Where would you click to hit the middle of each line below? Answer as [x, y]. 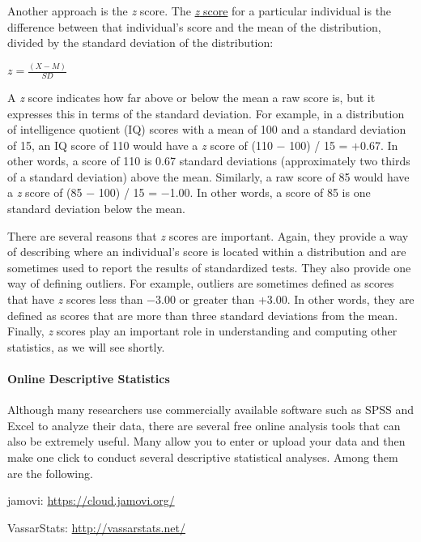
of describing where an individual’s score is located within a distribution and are [207, 252]
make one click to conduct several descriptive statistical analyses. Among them [203, 457]
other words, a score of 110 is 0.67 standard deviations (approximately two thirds [209, 161]
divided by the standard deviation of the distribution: [140, 43]
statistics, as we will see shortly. [86, 346]
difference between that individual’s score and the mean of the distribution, [194, 26]
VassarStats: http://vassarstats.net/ [96, 527]
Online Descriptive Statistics [89, 379]
